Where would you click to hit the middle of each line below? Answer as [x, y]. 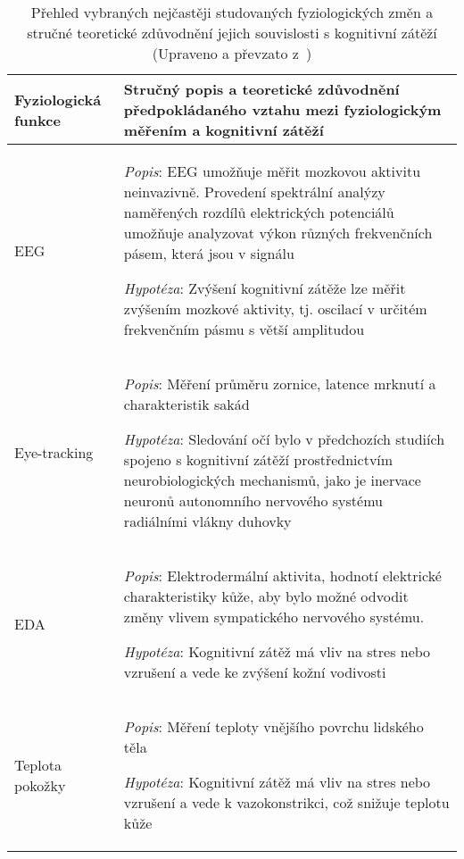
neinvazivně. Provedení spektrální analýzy [254, 192]
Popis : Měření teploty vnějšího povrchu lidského [273, 726]
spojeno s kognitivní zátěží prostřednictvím [258, 459]
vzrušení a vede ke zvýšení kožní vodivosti [255, 672]
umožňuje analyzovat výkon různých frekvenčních [278, 233]
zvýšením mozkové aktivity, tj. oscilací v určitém [275, 309]
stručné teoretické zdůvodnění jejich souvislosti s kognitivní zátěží [232, 33]
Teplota [38, 764]
